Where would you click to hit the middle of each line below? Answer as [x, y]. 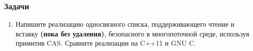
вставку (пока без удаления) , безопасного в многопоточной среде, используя [132, 33]
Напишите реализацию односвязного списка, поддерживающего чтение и [125, 24]
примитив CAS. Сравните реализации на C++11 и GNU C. [106, 43]
